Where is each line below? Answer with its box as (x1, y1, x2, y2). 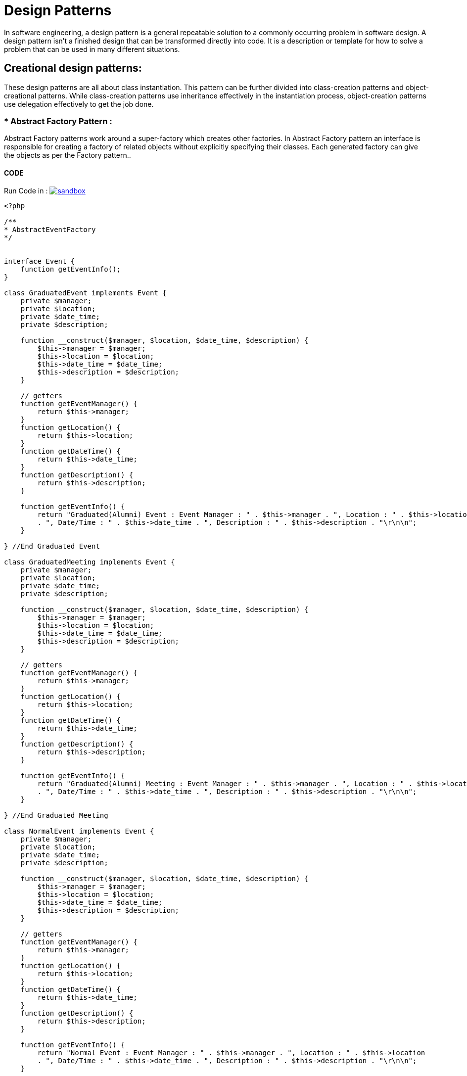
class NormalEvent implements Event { (4, 827, 154, 835)
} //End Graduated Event (4, 542, 100, 550)
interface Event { (4, 257, 75, 265)
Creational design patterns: (4, 62, 142, 75)
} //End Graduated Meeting (4, 811, 108, 819)
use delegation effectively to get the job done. (4, 99, 154, 108)
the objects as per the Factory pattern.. (4, 151, 131, 160)
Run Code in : (4, 186, 48, 195)
